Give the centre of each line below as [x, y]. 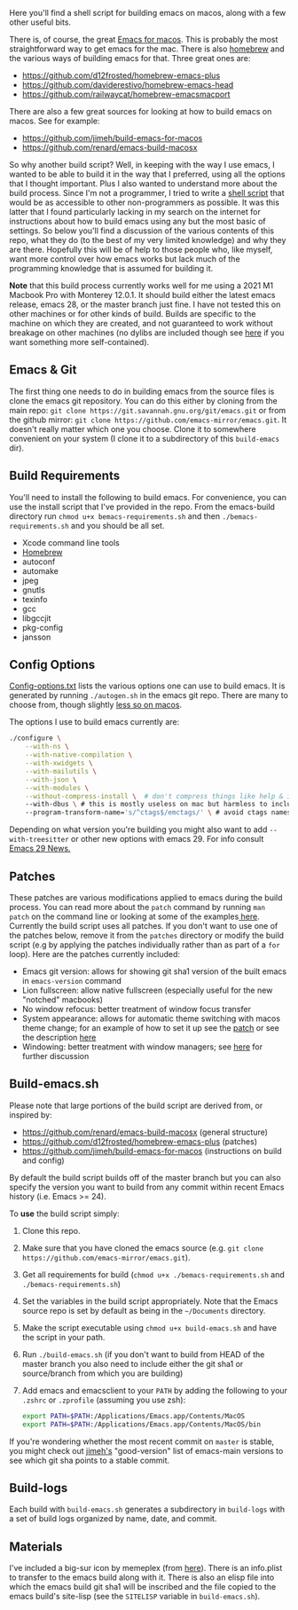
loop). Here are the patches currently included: [94, 954]
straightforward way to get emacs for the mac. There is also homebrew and [147, 49]
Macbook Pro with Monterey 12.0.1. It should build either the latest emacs [143, 295]
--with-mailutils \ [61, 771]
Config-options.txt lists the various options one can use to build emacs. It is [147, 686]
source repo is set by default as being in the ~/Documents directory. [144, 1310]
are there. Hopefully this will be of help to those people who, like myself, [141, 249]
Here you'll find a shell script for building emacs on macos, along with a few [148, 13]
